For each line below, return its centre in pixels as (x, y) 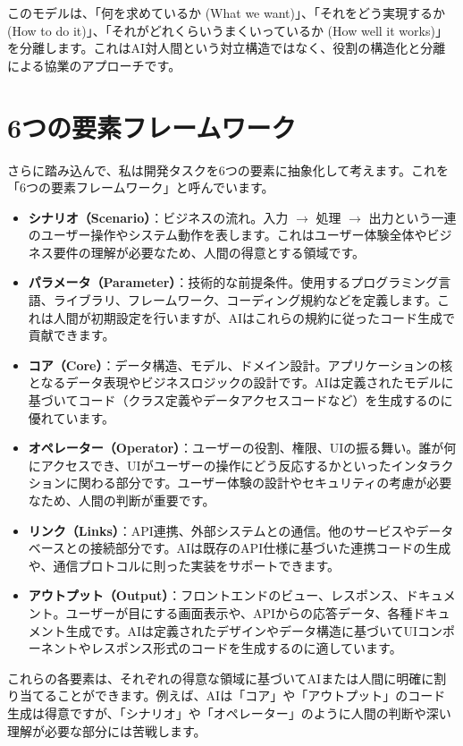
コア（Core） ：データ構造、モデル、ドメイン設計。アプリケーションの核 (240, 365)
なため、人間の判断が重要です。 (122, 500)
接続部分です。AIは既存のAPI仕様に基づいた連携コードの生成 (270, 548)
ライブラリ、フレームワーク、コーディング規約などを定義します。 (245, 300)
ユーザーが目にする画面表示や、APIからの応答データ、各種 (239, 612)
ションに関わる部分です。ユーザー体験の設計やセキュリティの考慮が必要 (240, 483)
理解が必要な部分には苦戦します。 (107, 730)
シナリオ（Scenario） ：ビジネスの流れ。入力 (158, 217)
